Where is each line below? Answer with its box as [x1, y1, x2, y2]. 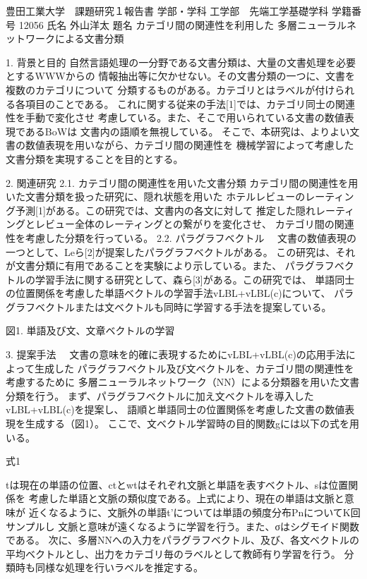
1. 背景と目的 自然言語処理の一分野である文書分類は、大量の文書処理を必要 [6, 54, 356, 69]
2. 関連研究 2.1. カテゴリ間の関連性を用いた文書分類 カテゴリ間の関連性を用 [6, 175, 359, 190]
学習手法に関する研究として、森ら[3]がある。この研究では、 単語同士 [35, 272, 355, 286]
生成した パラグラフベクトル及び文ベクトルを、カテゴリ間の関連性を [34, 360, 354, 375]
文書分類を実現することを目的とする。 [6, 151, 183, 166]
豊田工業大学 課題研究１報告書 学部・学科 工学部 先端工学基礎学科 [6, 4, 329, 18]
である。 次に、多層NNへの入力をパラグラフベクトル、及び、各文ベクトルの [6, 532, 360, 547]
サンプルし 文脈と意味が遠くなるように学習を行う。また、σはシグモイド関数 [6, 518, 359, 533]
